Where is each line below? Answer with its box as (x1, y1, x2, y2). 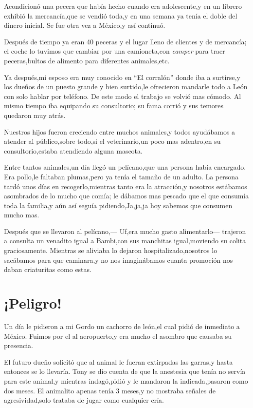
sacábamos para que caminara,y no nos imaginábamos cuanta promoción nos (4, 254, 233, 265)
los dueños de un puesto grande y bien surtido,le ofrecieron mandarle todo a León (4, 81, 248, 92)
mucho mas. (4, 210, 39, 220)
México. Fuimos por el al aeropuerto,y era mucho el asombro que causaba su (4, 330, 232, 341)
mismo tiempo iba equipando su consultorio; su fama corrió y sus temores (4, 100, 224, 111)
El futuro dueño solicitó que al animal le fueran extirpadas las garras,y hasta (4, 356, 233, 367)
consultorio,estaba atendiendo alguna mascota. (4, 145, 143, 155)
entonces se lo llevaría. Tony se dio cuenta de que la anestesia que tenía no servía (4, 366, 246, 376)
